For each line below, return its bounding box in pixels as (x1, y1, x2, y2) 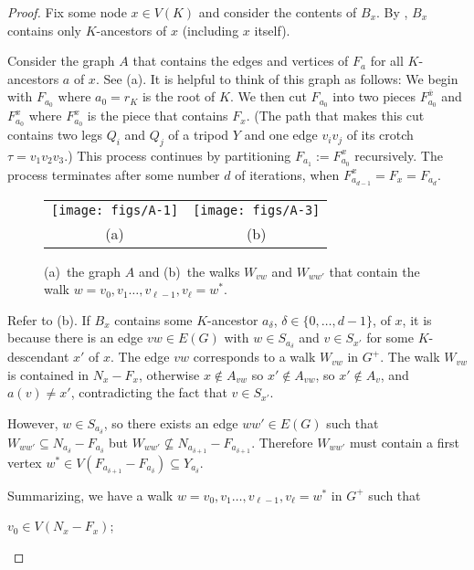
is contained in (7, 364, 90, 384)
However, (7, 414, 58, 433)
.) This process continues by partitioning (64, 145, 291, 164)
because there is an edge (7, 328, 143, 347)
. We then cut (229, 87, 307, 106)
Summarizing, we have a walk (7, 485, 174, 504)
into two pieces (332, 87, 416, 106)
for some (366, 328, 414, 347)
